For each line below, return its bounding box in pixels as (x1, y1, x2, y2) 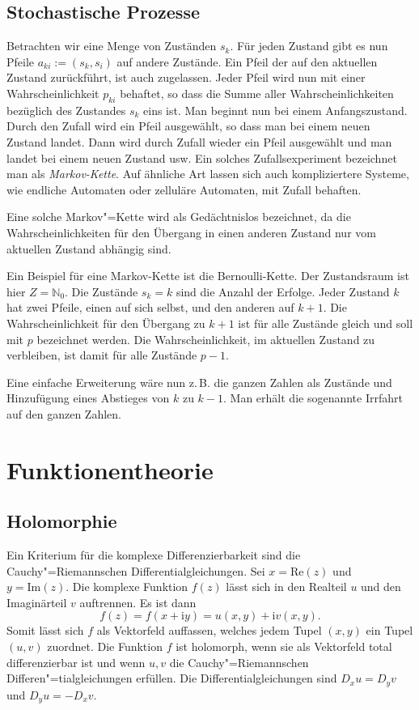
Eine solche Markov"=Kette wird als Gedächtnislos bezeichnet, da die (6, 208, 351, 225)
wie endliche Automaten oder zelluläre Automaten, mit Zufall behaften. (6, 181, 362, 198)
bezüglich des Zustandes (6, 101, 126, 118)
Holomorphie (6, 508, 117, 534)
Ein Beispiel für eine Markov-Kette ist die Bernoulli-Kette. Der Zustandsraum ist (6, 267, 409, 284)
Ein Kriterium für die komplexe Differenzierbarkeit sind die (6, 546, 301, 563)
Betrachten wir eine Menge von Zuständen (6, 37, 217, 54)
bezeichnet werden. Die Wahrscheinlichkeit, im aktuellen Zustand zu (36, 330, 375, 347)
